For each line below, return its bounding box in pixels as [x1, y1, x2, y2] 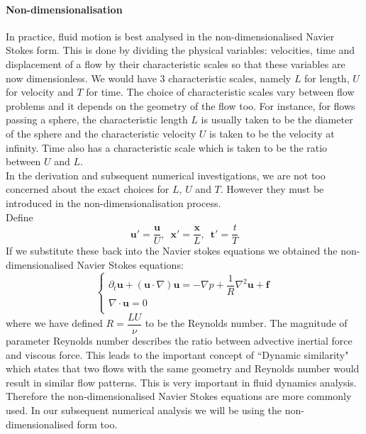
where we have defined [6, 316, 103, 330]
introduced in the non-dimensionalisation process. [6, 195, 221, 210]
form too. [77, 416, 118, 431]
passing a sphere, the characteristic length [6, 112, 188, 127]
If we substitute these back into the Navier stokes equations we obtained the [6, 243, 338, 258]
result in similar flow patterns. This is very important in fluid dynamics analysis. [6, 374, 357, 389]
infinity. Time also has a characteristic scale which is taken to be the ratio [6, 140, 328, 155]
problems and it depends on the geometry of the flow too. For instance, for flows [6, 98, 355, 113]
